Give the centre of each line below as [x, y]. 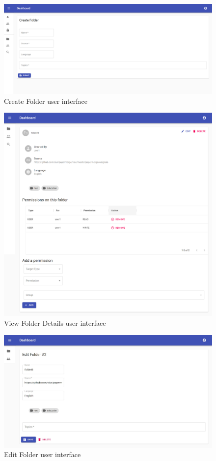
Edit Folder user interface [42, 454]
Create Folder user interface [46, 101]
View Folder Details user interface [55, 323]
